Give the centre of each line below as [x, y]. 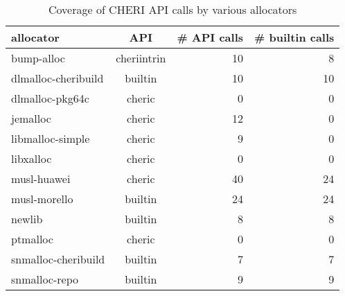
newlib [27, 219]
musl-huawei [41, 179]
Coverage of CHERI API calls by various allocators [172, 9]
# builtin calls [294, 37]
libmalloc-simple [51, 138]
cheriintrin [141, 58]
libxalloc [32, 158]
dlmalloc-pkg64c [50, 98]
